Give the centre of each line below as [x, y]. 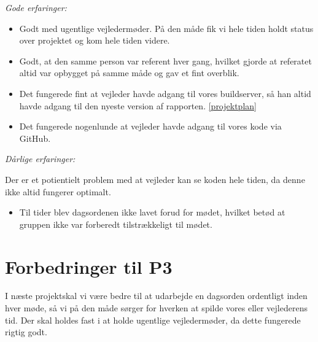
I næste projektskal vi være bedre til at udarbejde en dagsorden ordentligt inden [156, 296]
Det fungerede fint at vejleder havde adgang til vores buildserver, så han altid [165, 93]
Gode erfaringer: [36, 7]
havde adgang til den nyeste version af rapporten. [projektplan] [138, 105]
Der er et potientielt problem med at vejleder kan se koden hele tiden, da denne [155, 179]
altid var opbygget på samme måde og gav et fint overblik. [129, 73]
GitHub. [35, 138]
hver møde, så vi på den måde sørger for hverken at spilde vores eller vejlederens [156, 308]
